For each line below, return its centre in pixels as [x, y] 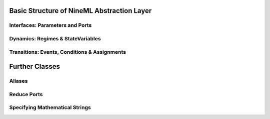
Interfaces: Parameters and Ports [50, 25]
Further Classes [34, 66]
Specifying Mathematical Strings [50, 108]
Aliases [18, 81]
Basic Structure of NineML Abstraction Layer [80, 11]
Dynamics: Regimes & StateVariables [55, 38]
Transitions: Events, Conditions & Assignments [67, 52]
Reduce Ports [26, 94]
